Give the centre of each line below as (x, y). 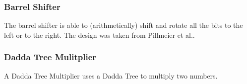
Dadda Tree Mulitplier (50, 57)
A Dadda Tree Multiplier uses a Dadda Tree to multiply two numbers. (111, 75)
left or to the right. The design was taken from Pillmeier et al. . (99, 35)
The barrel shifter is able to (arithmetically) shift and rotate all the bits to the (123, 25)
